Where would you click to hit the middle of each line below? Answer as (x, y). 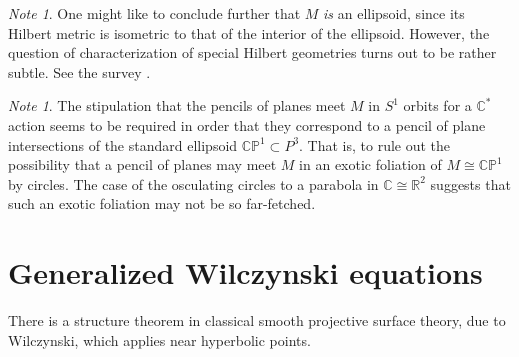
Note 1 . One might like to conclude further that (154, 13)
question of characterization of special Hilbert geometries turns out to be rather (252, 52)
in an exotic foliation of (370, 164)
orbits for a (437, 105)
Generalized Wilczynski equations (245, 272)
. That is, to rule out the (375, 144)
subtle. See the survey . (79, 71)
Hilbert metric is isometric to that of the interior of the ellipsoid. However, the (249, 32)
